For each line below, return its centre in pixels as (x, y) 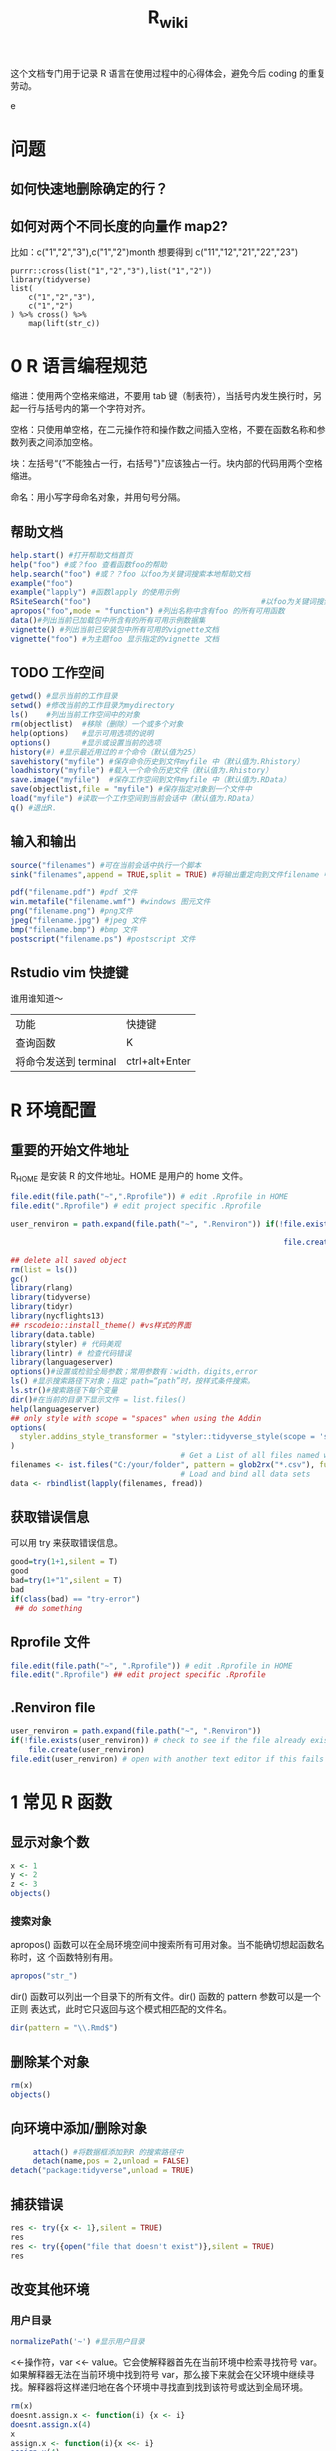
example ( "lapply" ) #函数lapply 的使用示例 (95, 592)
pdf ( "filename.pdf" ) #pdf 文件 (74, 892)
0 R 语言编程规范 (79, 366)
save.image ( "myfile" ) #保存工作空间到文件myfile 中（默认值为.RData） (151, 780)
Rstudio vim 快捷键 (69, 972)
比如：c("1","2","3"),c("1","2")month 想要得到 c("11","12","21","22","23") (154, 252)
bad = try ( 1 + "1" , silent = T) (66, 1581)
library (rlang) (42, 1288)
